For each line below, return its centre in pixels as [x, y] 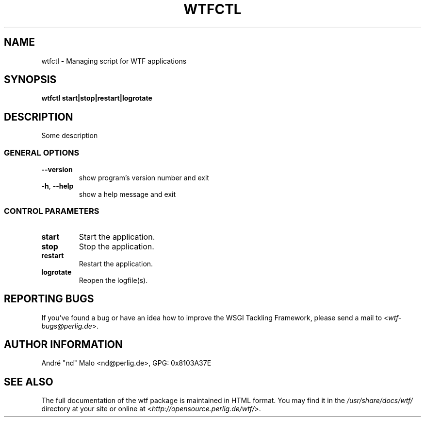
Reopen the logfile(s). [113, 280]
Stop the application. [116, 246]
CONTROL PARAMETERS [52, 211]
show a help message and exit [127, 194]
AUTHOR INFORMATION [63, 345]
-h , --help [57, 186]
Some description [70, 136]
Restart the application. [116, 263]
